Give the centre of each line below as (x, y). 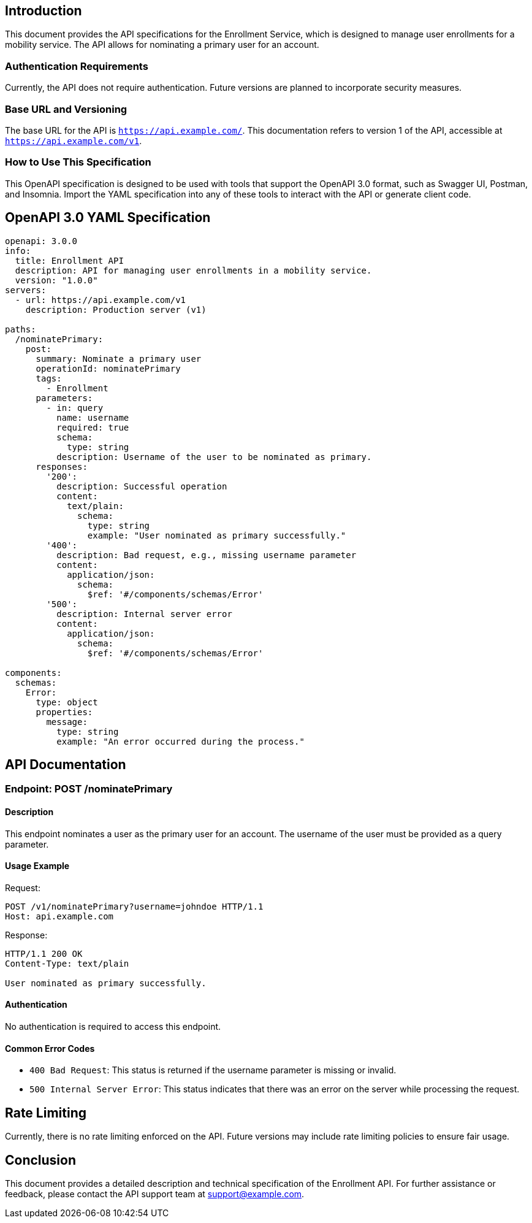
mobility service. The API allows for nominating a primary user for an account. (162, 45)
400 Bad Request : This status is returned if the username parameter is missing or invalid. (213, 1070)
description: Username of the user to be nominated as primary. (214, 457)
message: (67, 722)
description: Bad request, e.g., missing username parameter (207, 555)
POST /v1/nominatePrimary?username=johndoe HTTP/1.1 (134, 906)
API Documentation (66, 764)
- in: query (75, 408)
